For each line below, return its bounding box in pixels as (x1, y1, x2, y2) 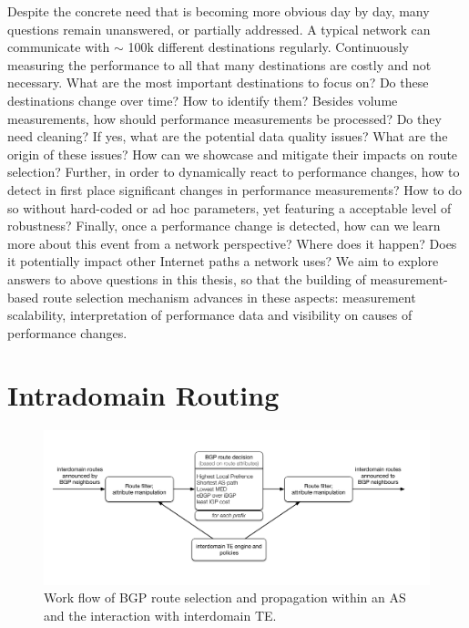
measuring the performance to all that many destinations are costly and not (7, 55, 432, 74)
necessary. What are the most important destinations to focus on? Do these (7, 73, 429, 92)
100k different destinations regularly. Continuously (127, 37, 409, 57)
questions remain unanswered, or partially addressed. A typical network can (7, 19, 431, 38)
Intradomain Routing (7, 376, 280, 414)
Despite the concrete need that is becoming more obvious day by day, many (7, 2, 430, 20)
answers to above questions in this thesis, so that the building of (7, 269, 366, 288)
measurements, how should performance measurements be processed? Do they (7, 108, 442, 128)
